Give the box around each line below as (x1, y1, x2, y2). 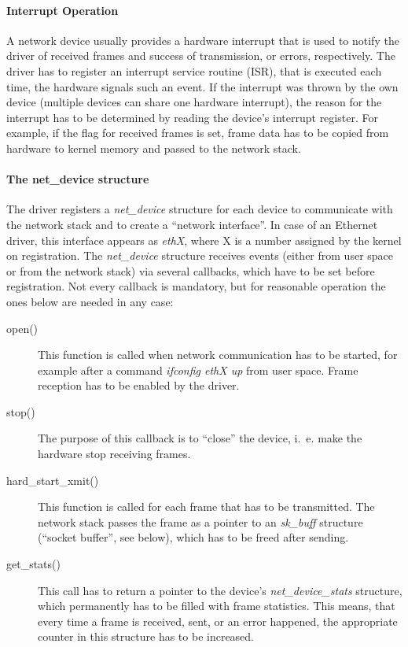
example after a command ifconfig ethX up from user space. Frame (38, 361, 358, 378)
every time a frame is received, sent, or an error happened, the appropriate (38, 612, 398, 629)
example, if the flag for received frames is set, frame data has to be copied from (6, 124, 389, 141)
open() (6, 320, 39, 336)
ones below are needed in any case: (6, 293, 174, 309)
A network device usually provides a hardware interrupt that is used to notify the (6, 31, 399, 48)
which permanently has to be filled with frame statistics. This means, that (38, 597, 395, 614)
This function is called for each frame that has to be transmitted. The (38, 498, 375, 515)
